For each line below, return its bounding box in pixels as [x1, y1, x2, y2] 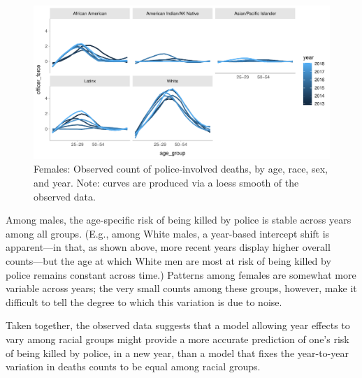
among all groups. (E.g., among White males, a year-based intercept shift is [6, 226, 330, 240]
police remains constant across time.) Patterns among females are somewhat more [6, 267, 356, 282]
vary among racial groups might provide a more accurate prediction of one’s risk [6, 331, 349, 346]
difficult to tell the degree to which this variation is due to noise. [6, 294, 282, 309]
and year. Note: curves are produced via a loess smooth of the [34, 175, 299, 190]
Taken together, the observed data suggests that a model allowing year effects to [6, 318, 350, 333]
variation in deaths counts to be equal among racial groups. [6, 359, 261, 374]
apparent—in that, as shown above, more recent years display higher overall [6, 240, 331, 254]
